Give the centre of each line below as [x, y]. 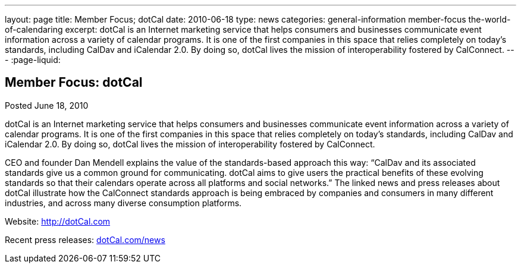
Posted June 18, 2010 [47, 105]
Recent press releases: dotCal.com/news [85, 239]
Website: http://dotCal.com [58, 221]
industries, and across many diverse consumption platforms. [123, 203]
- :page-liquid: [33, 60]
